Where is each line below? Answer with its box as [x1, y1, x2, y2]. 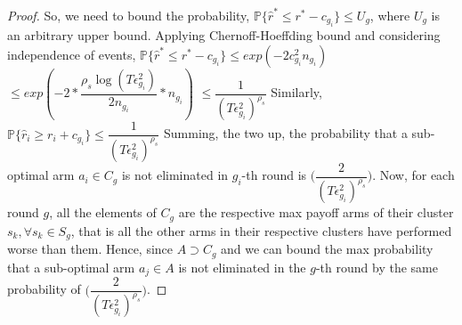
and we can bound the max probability [221, 240, 434, 258]
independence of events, [7, 45, 136, 63]
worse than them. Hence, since [7, 240, 174, 258]
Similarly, [271, 83, 322, 102]
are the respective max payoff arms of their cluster [178, 203, 454, 222]
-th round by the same [315, 257, 438, 276]
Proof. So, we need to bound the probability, [7, 6, 250, 24]
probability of [7, 280, 81, 298]
